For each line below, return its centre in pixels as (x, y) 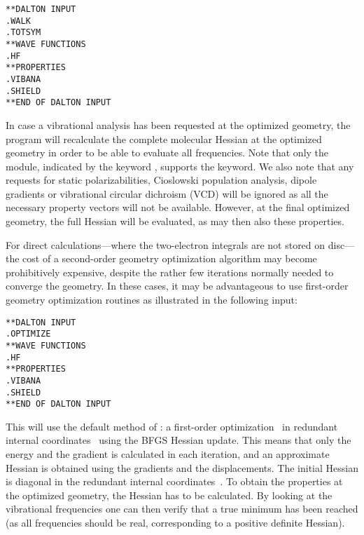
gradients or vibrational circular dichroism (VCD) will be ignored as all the (167, 193)
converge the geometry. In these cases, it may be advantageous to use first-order (177, 286)
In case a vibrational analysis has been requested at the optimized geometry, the (178, 124)
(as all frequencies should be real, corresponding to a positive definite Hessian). (175, 523)
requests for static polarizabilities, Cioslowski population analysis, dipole (161, 180)
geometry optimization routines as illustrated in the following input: (152, 300)
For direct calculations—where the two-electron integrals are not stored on (166, 244)
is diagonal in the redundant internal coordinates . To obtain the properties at (174, 481)
